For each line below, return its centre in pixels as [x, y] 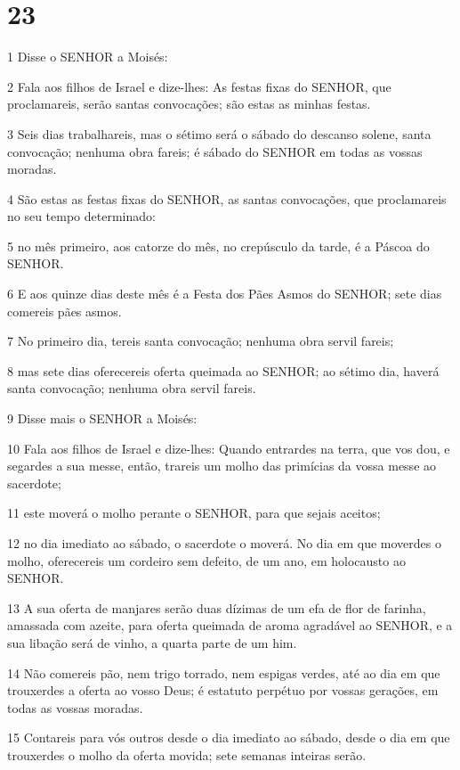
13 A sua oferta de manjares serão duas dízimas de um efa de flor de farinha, [217, 607]
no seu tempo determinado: [81, 216]
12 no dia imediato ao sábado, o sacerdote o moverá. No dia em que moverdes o [224, 543]
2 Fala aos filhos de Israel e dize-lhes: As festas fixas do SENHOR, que [199, 86]
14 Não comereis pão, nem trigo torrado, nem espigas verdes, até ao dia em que [224, 672]
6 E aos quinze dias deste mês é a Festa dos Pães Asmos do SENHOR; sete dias [225, 294]
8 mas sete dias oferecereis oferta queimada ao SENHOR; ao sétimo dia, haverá [223, 370]
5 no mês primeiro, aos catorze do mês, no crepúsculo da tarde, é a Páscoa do [218, 246]
